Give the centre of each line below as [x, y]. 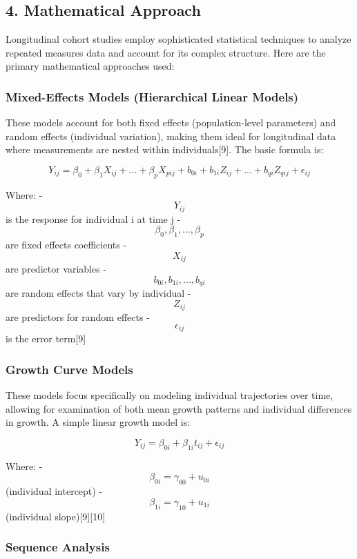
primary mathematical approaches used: [90, 66]
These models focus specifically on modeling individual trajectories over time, [170, 395]
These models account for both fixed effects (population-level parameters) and [171, 122]
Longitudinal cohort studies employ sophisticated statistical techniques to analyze [178, 39]
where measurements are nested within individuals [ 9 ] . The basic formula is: [165, 149]
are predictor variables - [56, 269]
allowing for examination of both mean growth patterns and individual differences [179, 408]
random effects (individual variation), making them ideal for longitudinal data [171, 136]
